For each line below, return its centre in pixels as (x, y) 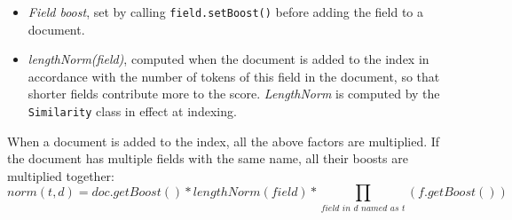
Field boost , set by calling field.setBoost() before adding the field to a (226, 12)
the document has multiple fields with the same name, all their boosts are (208, 158)
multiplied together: (61, 175)
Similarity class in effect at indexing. (132, 111)
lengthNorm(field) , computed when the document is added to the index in (228, 59)
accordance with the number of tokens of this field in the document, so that (234, 76)
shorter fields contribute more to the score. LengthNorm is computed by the (234, 94)
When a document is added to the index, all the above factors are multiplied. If (224, 141)
